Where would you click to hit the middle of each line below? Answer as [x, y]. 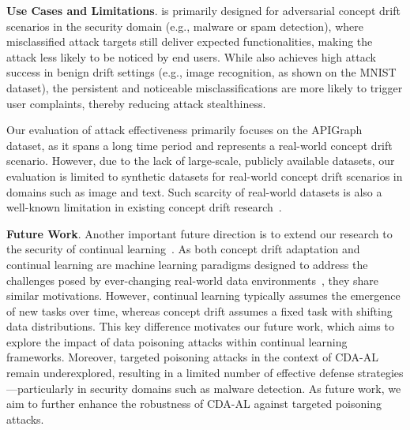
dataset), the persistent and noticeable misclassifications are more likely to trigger [205, 87]
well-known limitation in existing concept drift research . [144, 207]
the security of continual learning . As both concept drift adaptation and [183, 249]
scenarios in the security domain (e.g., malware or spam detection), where [185, 26]
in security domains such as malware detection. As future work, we [239, 388]
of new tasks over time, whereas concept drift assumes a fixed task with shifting [199, 310]
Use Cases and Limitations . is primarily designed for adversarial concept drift [203, 10]
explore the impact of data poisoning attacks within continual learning [177, 341]
